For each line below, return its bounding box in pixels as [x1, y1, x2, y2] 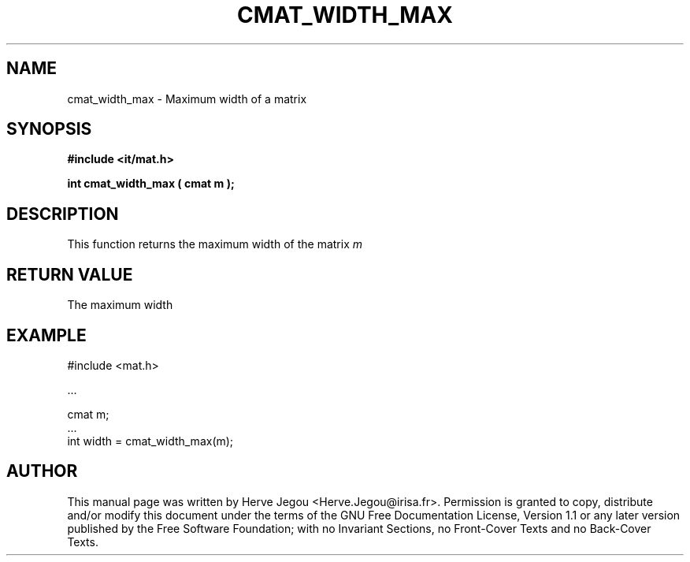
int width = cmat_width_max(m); [67, 434, 234, 448]
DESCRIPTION [6, 203, 119, 224]
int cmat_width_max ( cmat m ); [67, 177, 235, 191]
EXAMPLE [6, 325, 87, 345]
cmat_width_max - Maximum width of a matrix [67, 91, 307, 106]
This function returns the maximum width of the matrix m [67, 237, 362, 251]
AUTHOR [6, 461, 78, 482]
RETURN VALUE [6, 264, 133, 285]
